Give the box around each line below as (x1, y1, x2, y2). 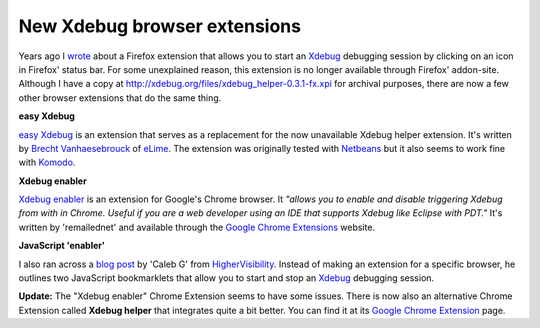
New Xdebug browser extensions (18, 15, 302, 37)
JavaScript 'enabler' (18, 240, 105, 252)
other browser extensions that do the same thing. (18, 91, 222, 104)
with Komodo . (18, 156, 76, 169)
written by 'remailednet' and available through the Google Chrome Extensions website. (18, 221, 375, 233)
